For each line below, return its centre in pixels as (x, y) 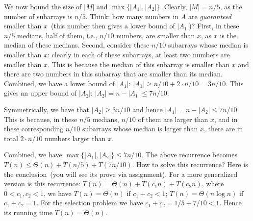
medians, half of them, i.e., (57, 35)
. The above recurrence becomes (190, 155)
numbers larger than (75, 138)
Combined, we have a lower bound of (59, 83)
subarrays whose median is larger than (140, 129)
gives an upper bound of (40, 93)
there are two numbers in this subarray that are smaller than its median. (113, 74)
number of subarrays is (38, 16)
